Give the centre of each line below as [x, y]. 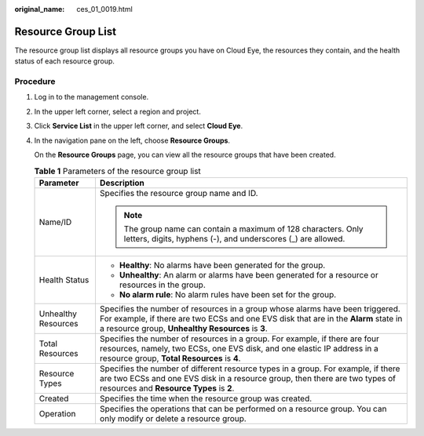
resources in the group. [162, 285]
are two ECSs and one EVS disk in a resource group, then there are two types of [248, 378]
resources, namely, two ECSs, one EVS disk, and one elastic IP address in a [239, 348]
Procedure [35, 82]
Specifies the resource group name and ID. [179, 193]
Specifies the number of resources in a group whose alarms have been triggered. [250, 308]
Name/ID [55, 222]
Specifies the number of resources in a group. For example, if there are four [239, 339]
